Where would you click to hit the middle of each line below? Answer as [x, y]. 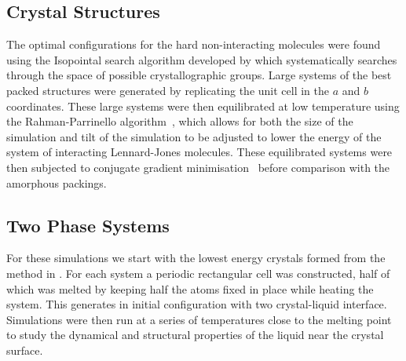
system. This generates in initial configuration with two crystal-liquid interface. [197, 304]
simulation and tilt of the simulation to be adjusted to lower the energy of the [194, 136]
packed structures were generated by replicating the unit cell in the [168, 90]
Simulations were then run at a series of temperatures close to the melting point [199, 319]
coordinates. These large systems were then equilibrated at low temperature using [203, 106]
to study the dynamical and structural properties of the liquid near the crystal [195, 335]
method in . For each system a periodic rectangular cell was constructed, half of [198, 273]
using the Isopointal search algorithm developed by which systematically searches [202, 59]
